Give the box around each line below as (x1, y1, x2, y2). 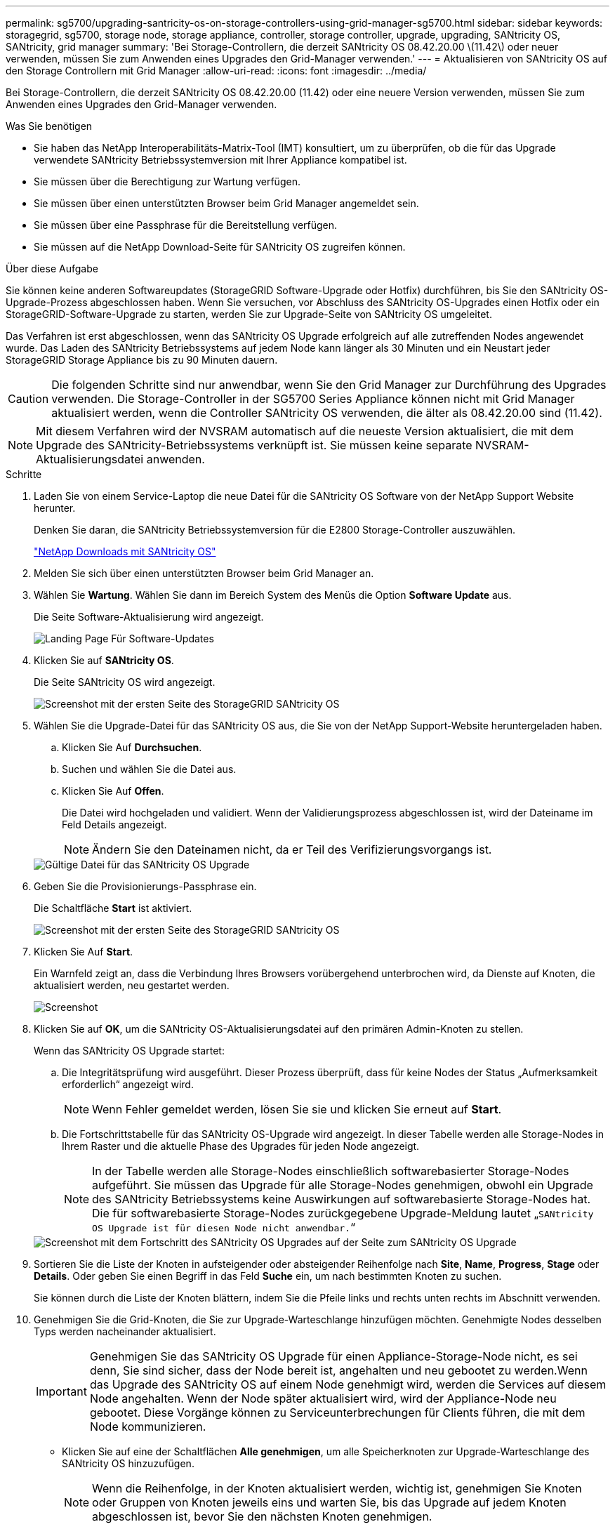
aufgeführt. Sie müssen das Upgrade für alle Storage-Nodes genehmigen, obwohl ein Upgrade (92, 1178, 593, 1192)
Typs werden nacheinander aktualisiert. (34, 1325, 216, 1337)
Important (36, 1384, 87, 1398)
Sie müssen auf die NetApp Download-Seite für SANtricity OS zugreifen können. (34, 241, 406, 253)
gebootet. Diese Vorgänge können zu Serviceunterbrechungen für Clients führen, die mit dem (89, 1405, 586, 1419)
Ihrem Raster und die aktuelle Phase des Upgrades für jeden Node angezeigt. (62, 1140, 420, 1152)
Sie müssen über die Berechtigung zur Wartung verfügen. (34, 176, 300, 187)
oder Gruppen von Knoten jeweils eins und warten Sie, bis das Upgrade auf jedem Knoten (92, 1495, 567, 1509)
